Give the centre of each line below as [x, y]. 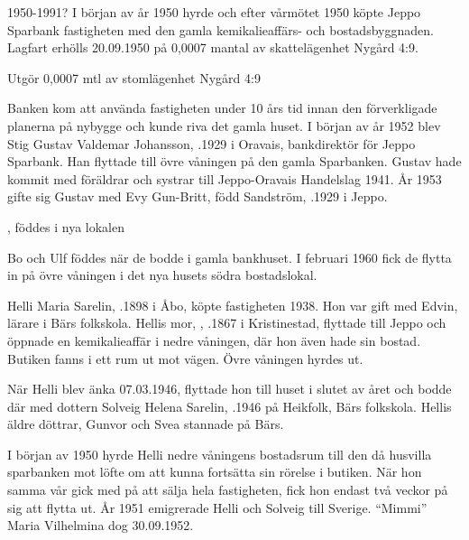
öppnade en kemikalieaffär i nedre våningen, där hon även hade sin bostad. [214, 340]
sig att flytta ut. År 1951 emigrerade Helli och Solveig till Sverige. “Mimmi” [217, 507]
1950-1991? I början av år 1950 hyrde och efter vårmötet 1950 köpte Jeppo [214, 12]
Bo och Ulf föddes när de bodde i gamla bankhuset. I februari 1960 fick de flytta [230, 257]
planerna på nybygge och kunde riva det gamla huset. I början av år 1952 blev [224, 125]
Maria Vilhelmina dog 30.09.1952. [101, 525]
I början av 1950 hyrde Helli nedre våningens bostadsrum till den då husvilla [220, 454]
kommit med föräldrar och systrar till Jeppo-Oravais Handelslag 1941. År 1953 [225, 178]
